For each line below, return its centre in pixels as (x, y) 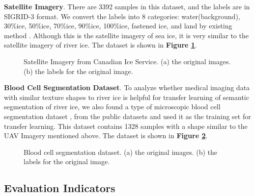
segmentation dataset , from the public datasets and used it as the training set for (127, 116)
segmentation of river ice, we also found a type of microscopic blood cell (112, 107)
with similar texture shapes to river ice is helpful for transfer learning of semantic (127, 97)
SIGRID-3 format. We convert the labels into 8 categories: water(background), (122, 16)
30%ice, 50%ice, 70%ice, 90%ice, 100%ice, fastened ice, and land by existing (118, 26)
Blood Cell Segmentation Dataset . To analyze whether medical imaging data (127, 87)
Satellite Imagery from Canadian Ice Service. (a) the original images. (127, 61)
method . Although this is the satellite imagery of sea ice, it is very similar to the (126, 35)
